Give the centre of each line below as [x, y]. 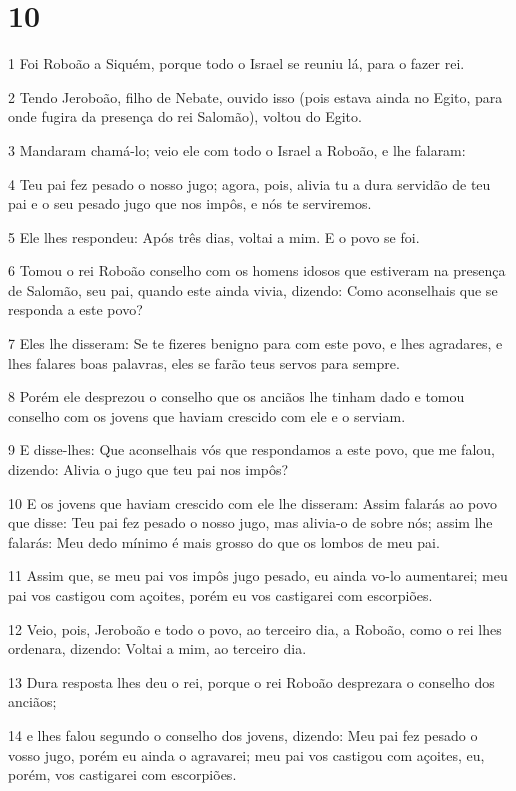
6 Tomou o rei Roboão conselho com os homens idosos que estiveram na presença [257, 270]
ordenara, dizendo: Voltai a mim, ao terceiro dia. [157, 648]
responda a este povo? [75, 309]
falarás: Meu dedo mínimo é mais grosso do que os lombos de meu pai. [224, 541]
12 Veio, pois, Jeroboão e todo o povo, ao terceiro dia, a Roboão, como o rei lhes [255, 628]
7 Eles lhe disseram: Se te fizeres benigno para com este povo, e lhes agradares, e [255, 343]
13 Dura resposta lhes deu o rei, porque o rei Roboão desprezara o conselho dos [251, 681]
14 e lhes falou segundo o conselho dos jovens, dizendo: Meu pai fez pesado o [243, 734]
